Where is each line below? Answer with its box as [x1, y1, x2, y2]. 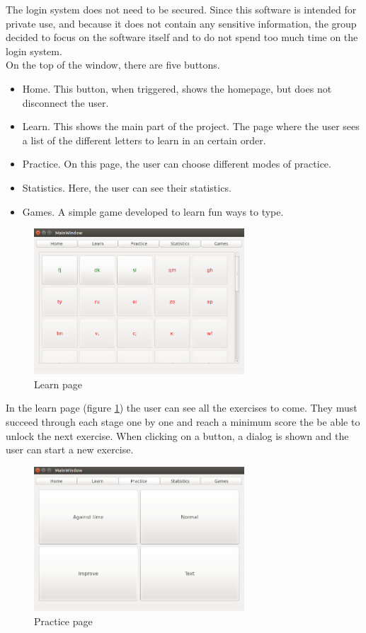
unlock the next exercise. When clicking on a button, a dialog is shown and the [6, 428, 349, 443]
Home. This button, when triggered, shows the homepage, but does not [22, 81, 332, 95]
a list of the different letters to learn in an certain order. [22, 132, 266, 147]
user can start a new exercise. [6, 442, 134, 457]
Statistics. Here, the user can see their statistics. [22, 180, 231, 194]
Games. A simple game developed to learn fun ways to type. [22, 204, 284, 219]
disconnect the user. [22, 95, 109, 110]
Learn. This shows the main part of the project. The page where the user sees [22, 119, 360, 134]
